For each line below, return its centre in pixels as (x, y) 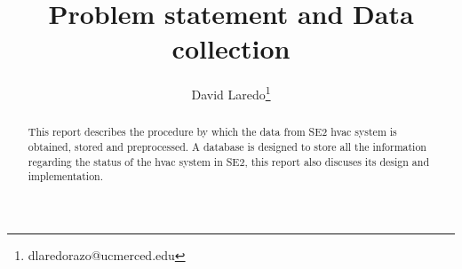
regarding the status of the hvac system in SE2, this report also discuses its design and (229, 161)
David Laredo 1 (231, 93)
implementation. (66, 176)
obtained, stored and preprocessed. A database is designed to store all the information (227, 147)
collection (231, 48)
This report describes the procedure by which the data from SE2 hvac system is (212, 132)
